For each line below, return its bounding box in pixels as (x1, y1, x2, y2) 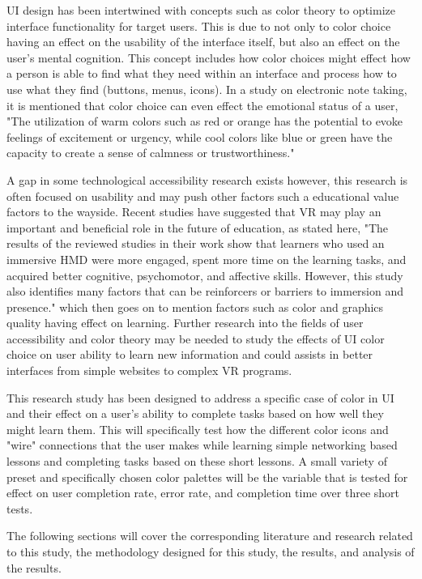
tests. (6, 500, 33, 517)
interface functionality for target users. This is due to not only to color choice (6, 17, 391, 34)
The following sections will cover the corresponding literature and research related (6, 527, 413, 544)
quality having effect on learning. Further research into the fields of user (6, 314, 364, 331)
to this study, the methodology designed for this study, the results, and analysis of (6, 543, 415, 560)
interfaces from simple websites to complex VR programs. (6, 362, 292, 379)
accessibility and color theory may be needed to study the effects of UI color (6, 330, 385, 347)
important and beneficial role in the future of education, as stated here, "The (6, 219, 389, 236)
